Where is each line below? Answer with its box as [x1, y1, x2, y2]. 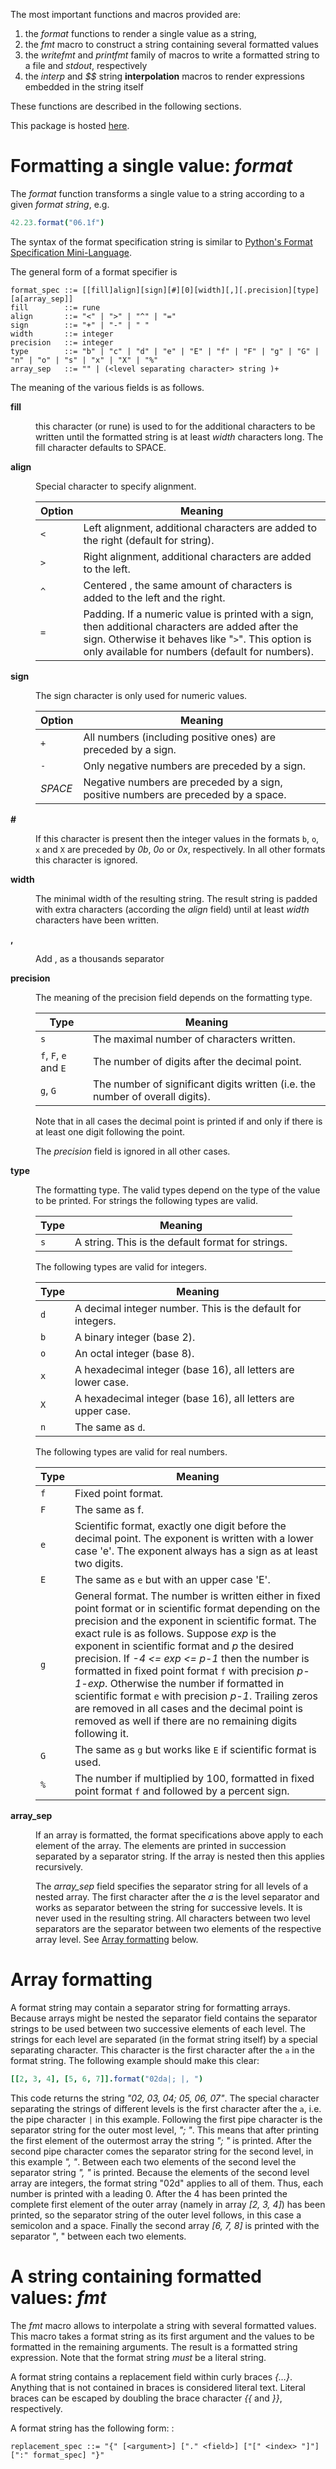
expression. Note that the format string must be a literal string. [10, 2351, 267, 2363]
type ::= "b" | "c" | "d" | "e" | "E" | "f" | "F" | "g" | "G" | [10, 346, 320, 356]
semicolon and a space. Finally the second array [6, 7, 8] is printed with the [10, 2219, 320, 2231]
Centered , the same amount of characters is [83, 578, 293, 592]
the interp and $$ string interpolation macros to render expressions [24, 70, 305, 82]
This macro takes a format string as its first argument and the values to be [10, 2330, 315, 2342]
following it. [74, 1726, 129, 1740]
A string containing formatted [10, 2265, 262, 2288]
